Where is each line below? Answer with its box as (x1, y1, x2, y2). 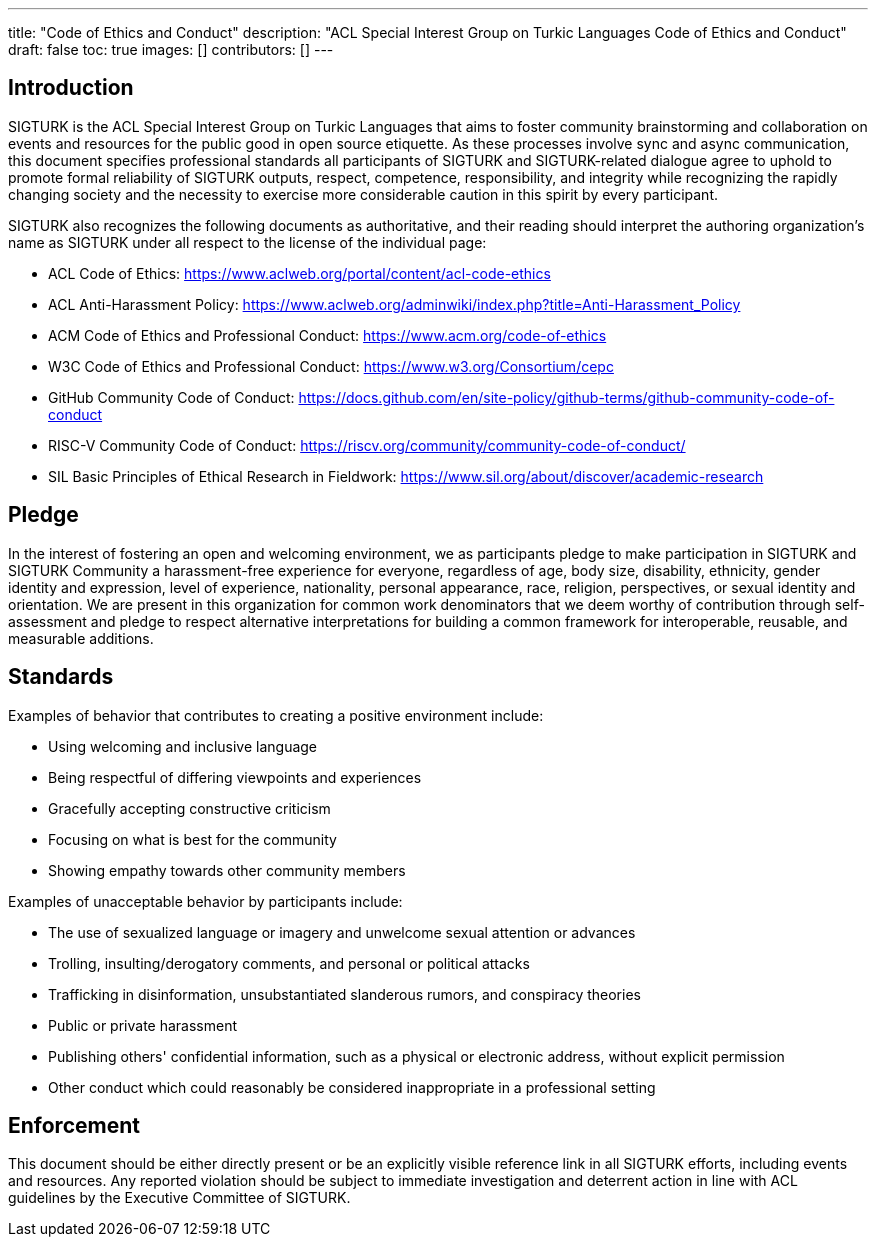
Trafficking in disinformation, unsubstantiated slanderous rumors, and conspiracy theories (48, 985, 641, 1003)
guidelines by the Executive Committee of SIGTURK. (8, 1189, 351, 1207)
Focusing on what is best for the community (48, 830, 337, 848)
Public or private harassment (48, 1016, 238, 1034)
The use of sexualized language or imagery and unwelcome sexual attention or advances (48, 923, 636, 941)
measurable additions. (8, 629, 154, 647)
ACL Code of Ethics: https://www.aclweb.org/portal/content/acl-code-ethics (48, 264, 551, 282)
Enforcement (8, 1112, 140, 1138)
